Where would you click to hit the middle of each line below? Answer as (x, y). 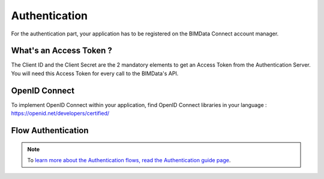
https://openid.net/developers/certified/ (60, 114)
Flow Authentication (50, 130)
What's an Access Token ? (61, 51)
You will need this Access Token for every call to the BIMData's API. (95, 73)
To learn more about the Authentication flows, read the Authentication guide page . (129, 160)
